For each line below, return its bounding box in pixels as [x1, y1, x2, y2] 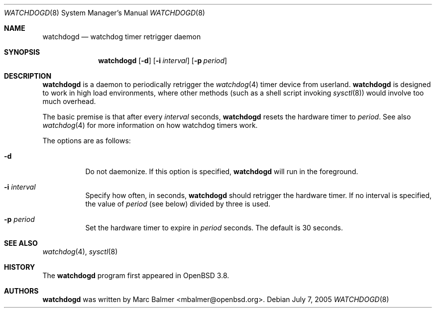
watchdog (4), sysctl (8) [42, 247, 118, 256]
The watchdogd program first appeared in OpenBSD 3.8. [42, 271, 229, 280]
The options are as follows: [42, 136, 131, 145]
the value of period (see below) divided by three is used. [85, 200, 271, 208]
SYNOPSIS [4, 48, 40, 56]
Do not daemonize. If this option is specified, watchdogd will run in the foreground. [85, 167, 358, 176]
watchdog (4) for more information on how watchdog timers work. [42, 121, 258, 129]
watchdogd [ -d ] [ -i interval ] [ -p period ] [98, 56, 227, 65]
